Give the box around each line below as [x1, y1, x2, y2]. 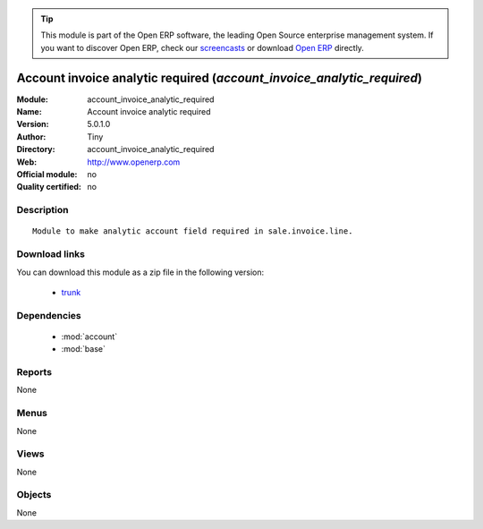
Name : [16, 107, 42, 117]
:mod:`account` [61, 331, 118, 342]
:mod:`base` [61, 344, 106, 354]
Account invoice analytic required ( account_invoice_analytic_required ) [16, 70, 422, 85]
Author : [16, 131, 47, 142]
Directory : [16, 144, 55, 155]
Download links [16, 248, 85, 260]
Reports [16, 366, 53, 379]
